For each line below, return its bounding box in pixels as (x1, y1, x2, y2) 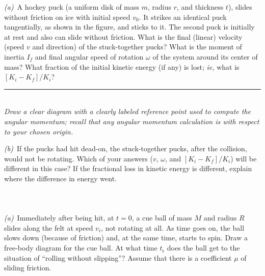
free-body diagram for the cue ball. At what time (4, 242, 157, 253)
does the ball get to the (167, 242, 240, 253)
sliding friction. (4, 262, 51, 273)
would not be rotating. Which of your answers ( (4, 153, 153, 163)
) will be (230, 153, 257, 163)
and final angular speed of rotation (35, 51, 144, 62)
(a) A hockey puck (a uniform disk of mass (4, 2, 140, 12)
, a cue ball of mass (131, 212, 192, 223)
